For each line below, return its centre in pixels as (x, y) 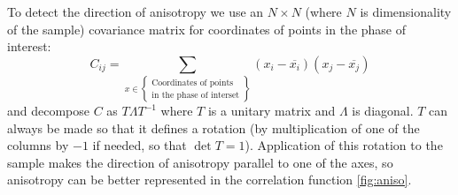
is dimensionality (406, 11)
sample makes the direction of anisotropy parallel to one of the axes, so (200, 162)
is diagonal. (383, 111)
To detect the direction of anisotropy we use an (136, 11)
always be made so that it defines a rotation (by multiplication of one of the (213, 127)
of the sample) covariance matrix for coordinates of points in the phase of (207, 29)
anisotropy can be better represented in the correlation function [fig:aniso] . (210, 180)
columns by (38, 145)
